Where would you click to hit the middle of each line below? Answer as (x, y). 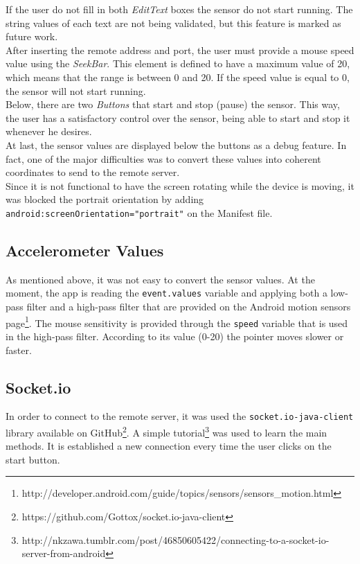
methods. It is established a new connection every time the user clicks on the (169, 446)
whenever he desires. (49, 131)
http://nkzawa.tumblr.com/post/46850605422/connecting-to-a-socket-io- (175, 539)
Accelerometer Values (85, 250)
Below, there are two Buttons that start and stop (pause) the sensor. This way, (173, 104)
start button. (33, 459)
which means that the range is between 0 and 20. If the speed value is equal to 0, (178, 77)
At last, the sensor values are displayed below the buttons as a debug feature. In (176, 144)
